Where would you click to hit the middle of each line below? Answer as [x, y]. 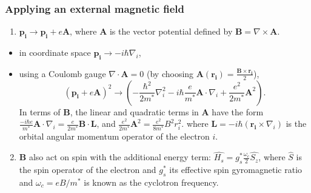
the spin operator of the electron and [88, 169]
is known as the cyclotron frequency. [151, 182]
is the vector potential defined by [171, 31]
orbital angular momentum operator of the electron [114, 136]
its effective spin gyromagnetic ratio [236, 169]
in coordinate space [55, 52]
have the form [238, 111]
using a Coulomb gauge [62, 73]
